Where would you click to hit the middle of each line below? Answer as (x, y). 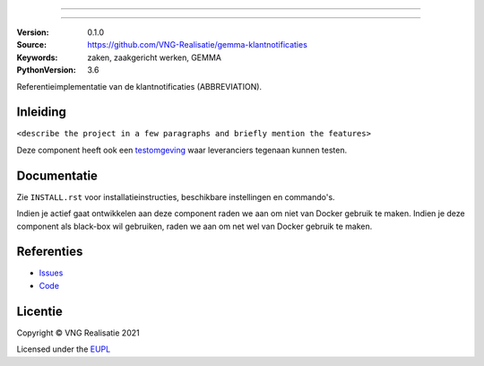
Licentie (39, 311)
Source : (32, 45)
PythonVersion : (46, 70)
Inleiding (42, 112)
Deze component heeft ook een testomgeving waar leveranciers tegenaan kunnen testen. (182, 150)
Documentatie (57, 175)
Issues (51, 273)
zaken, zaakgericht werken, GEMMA (154, 57)
